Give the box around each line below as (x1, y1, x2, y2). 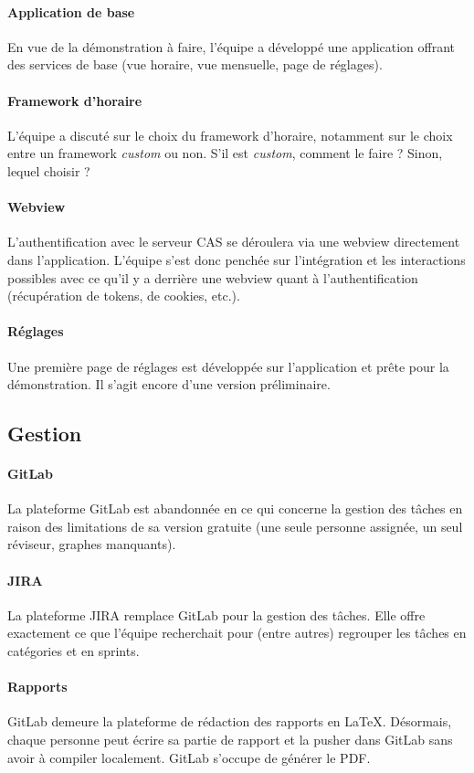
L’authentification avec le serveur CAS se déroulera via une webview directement (7, 232, 460, 251)
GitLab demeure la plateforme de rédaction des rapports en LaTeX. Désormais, (7, 712, 452, 731)
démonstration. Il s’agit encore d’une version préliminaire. (7, 375, 331, 394)
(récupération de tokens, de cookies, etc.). (7, 286, 240, 305)
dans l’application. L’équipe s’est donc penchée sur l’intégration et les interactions (7, 249, 466, 269)
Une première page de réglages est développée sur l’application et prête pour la (7, 356, 449, 376)
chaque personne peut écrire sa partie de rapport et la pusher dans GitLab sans (7, 730, 453, 749)
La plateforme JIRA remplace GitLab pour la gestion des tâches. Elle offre (7, 605, 426, 624)
